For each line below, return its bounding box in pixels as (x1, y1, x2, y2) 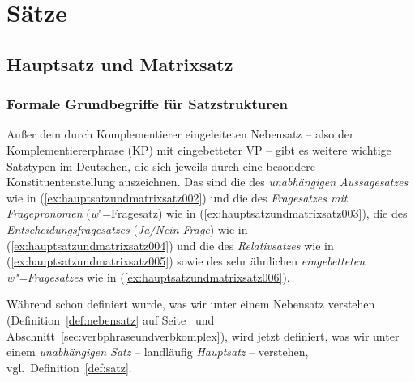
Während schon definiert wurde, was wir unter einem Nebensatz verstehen (6, 295, 375, 312)
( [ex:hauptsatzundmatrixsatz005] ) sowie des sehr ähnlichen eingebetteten (6, 253, 366, 270)
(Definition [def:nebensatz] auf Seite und (6, 311, 215, 328)
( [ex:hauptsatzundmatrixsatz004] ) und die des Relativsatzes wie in (6, 236, 334, 253)
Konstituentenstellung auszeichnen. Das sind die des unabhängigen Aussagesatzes (6, 173, 409, 190)
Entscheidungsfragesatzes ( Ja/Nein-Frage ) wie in (6, 220, 248, 237)
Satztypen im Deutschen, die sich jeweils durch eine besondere (6, 157, 315, 174)
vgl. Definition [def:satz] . (6, 359, 132, 376)
